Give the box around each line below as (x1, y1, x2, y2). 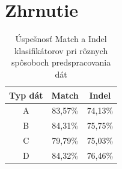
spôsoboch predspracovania (11, 56, 111, 69)
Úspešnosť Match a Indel (15, 32, 107, 45)
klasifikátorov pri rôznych (14, 44, 108, 57)
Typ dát (9, 88, 43, 101)
